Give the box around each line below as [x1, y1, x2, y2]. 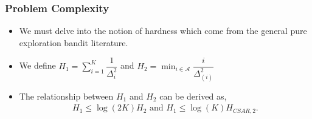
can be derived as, [159, 89, 227, 102]
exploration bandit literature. [19, 36, 128, 49]
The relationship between [19, 89, 114, 102]
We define [19, 59, 56, 72]
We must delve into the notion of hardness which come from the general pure [19, 24, 307, 37]
